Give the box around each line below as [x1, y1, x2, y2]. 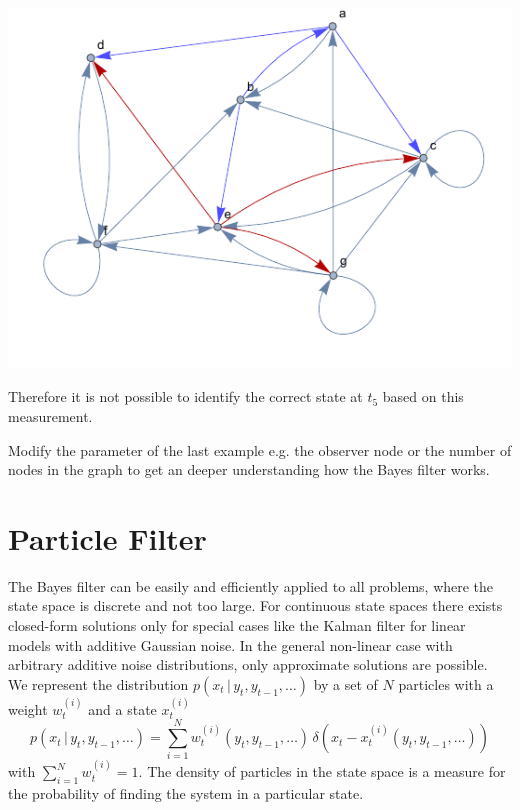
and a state [88, 698, 157, 719]
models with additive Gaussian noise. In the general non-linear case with [8, 634, 453, 655]
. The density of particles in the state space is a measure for [138, 761, 506, 782]
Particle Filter [8, 517, 207, 558]
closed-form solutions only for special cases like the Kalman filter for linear [8, 615, 466, 636]
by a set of [313, 673, 378, 694]
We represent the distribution [8, 673, 189, 694]
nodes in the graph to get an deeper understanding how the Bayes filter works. [8, 459, 490, 480]
